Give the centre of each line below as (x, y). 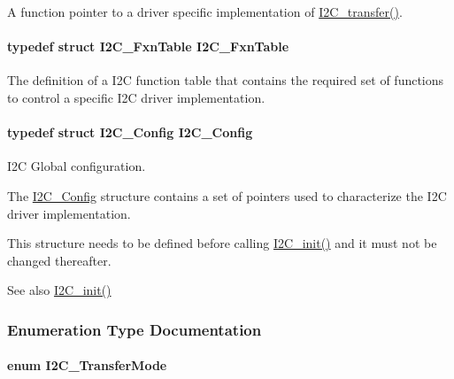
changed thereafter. (59, 260)
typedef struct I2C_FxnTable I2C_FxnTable (148, 46)
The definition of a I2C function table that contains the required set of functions (226, 80)
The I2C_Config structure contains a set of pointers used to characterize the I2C (227, 195)
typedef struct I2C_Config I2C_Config (130, 132)
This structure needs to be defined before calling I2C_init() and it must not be (222, 243)
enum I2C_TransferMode (87, 365)
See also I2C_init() (59, 290)
